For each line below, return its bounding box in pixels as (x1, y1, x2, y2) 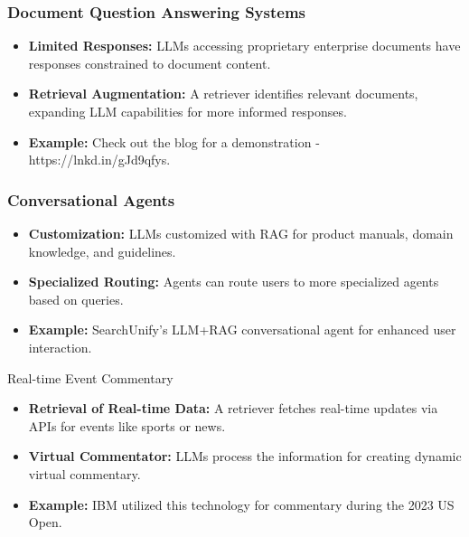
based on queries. (28, 289, 124, 308)
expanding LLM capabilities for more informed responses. (28, 102, 347, 120)
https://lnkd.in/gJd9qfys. (28, 150, 171, 169)
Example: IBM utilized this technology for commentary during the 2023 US (28, 495, 455, 513)
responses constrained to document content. (28, 53, 271, 72)
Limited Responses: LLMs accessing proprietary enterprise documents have (28, 36, 461, 55)
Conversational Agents (7, 188, 175, 211)
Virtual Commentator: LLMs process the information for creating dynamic (28, 447, 462, 466)
